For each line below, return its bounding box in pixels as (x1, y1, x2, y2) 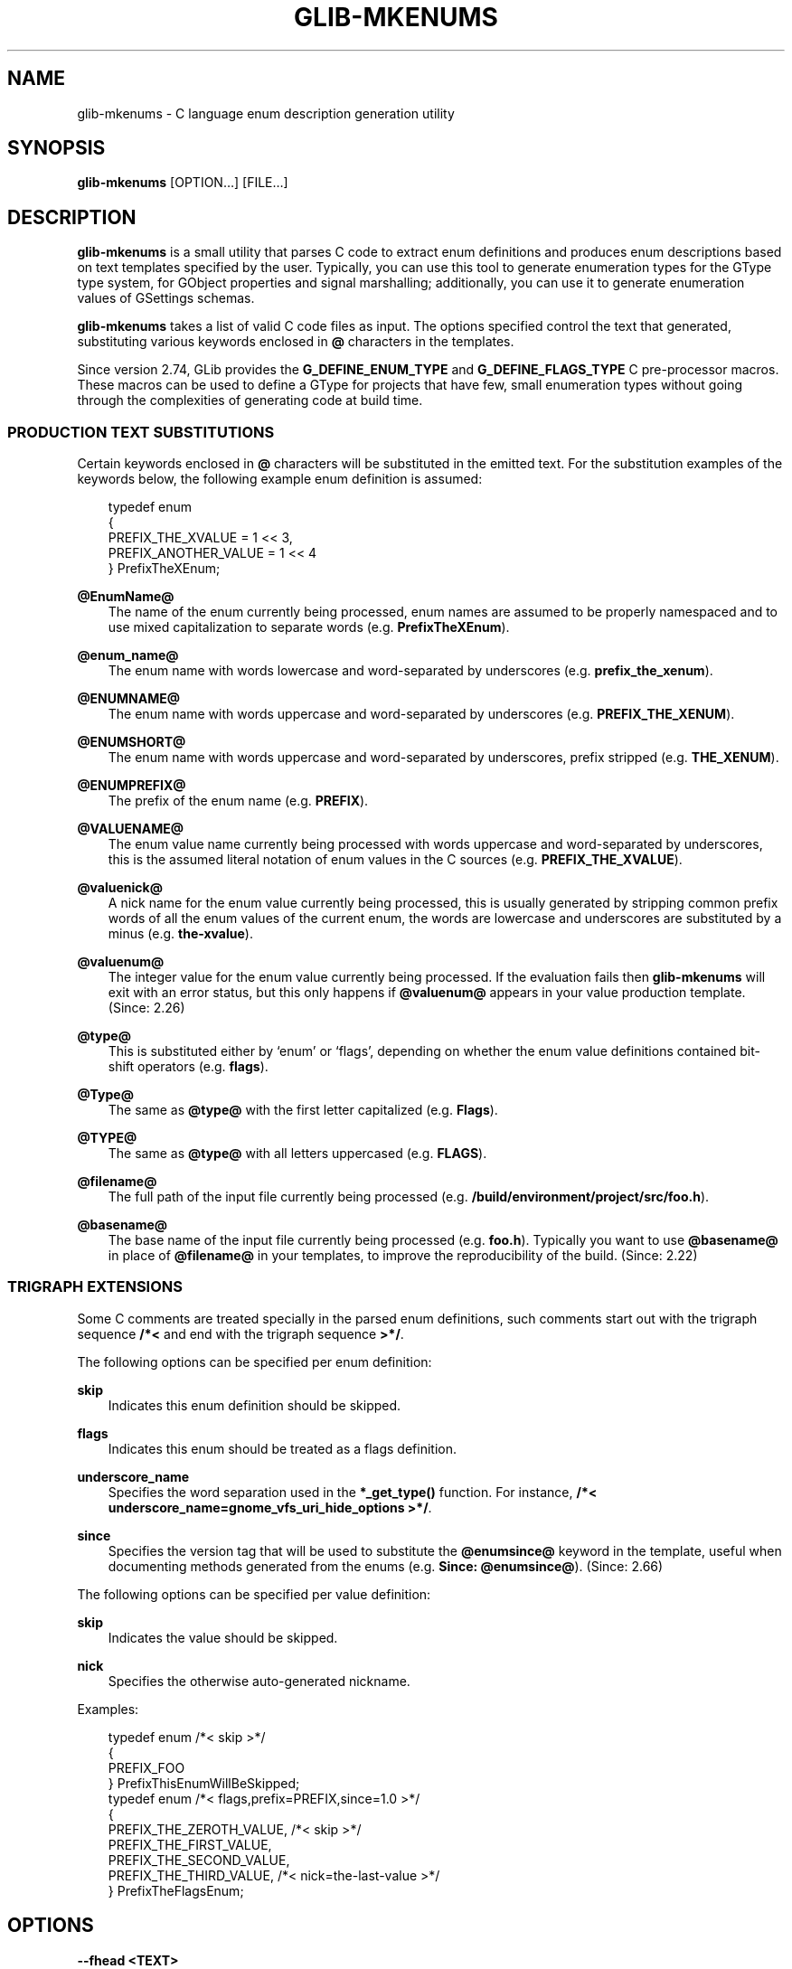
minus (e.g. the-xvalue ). (108, 926, 253, 942)
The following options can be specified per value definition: (77, 1586, 431, 1602)
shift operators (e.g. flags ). (108, 1059, 269, 1075)
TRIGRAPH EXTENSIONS (7, 1277, 183, 1296)
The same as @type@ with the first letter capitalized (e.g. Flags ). (108, 1102, 498, 1118)
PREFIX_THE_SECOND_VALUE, (108, 1851, 290, 1868)
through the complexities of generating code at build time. (77, 392, 423, 409)
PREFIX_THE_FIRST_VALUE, (108, 1836, 272, 1852)
